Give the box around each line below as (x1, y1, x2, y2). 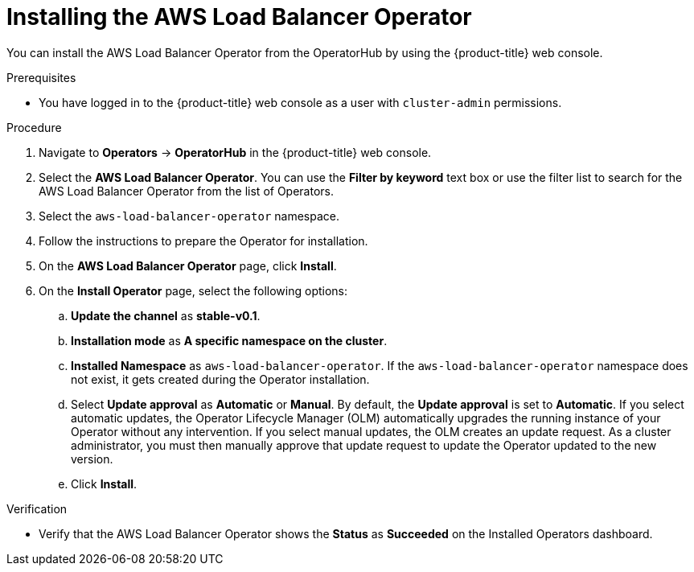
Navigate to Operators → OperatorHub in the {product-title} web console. (39, 145, 432, 159)
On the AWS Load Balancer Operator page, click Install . (39, 258, 337, 273)
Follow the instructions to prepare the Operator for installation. (39, 233, 368, 248)
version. (71, 451, 113, 466)
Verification (6, 501, 68, 516)
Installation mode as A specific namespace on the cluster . (71, 333, 388, 348)
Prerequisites (6, 70, 76, 84)
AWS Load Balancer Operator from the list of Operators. (39, 183, 335, 198)
